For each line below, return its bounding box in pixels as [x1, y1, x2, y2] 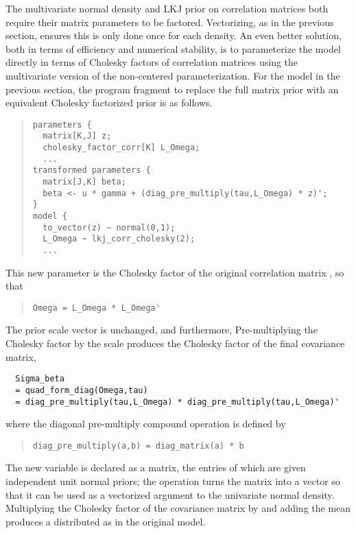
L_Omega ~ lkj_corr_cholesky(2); [43, 234, 195, 244]
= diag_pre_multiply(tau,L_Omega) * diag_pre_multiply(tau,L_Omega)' [15, 396, 340, 407]
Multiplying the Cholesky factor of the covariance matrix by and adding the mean [5, 501, 351, 515]
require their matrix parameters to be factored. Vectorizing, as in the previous [5, 14, 334, 29]
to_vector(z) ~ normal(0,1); [43, 222, 176, 233]
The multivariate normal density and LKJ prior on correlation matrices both [5, 1, 329, 15]
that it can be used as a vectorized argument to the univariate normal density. [5, 487, 335, 501]
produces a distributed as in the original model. [5, 514, 206, 528]
